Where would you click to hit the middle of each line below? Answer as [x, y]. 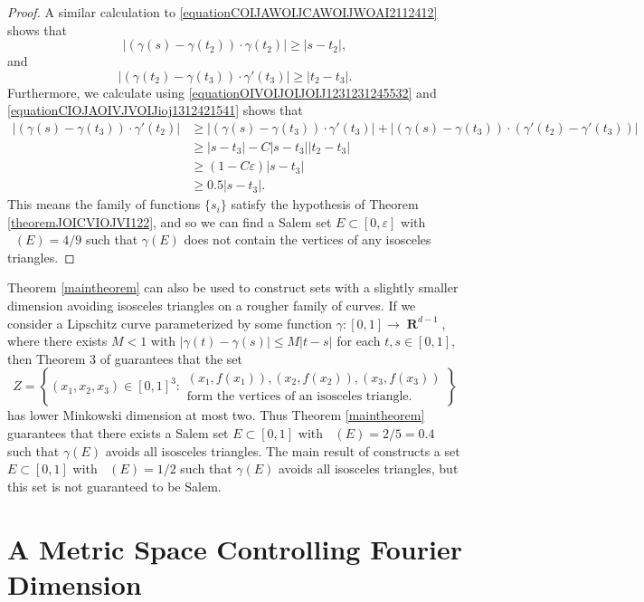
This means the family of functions [104, 204]
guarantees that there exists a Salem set [118, 433]
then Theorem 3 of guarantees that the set [125, 358]
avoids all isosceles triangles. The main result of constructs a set [283, 450]
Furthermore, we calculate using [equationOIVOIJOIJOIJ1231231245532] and [222, 92]
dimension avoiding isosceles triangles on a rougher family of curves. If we [212, 306]
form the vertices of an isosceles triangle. [299, 396]
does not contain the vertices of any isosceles [308, 239]
